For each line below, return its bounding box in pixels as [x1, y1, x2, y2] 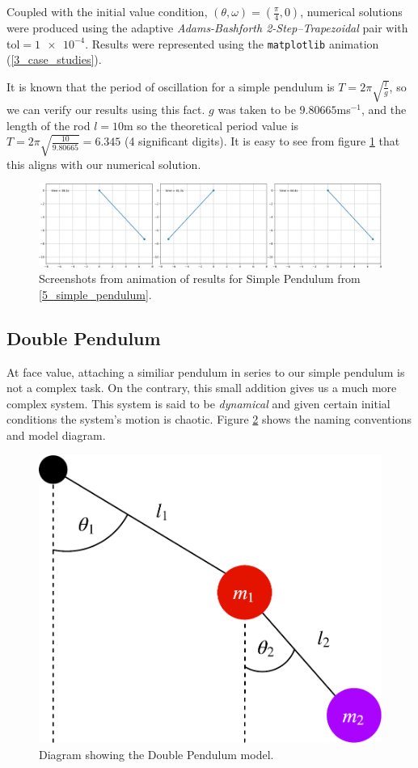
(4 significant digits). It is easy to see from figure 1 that [124, 133, 400, 150]
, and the [361, 101, 407, 118]
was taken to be [217, 101, 296, 118]
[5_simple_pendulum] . [39, 285, 152, 302]
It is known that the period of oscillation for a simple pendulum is [6, 78, 335, 95]
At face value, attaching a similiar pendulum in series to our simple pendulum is [6, 363, 405, 380]
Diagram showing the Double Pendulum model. [39, 745, 274, 762]
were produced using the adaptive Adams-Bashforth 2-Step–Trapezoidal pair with [6, 19, 408, 36]
